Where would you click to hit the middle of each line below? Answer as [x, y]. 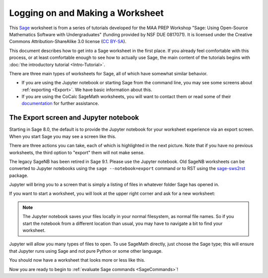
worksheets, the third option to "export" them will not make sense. [77, 152]
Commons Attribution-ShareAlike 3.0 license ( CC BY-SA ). [68, 42]
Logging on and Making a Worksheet [86, 13]
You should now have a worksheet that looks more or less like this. [77, 260]
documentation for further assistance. [60, 104]
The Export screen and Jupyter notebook [74, 118]
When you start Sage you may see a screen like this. [63, 136]
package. [19, 175]
